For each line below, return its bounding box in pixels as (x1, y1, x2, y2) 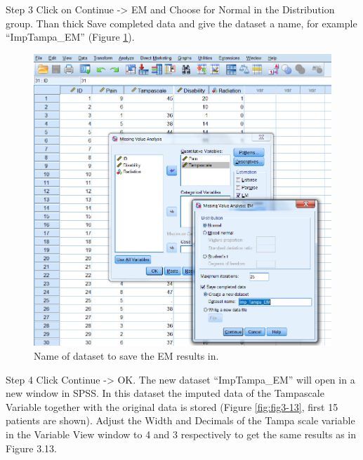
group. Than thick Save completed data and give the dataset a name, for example (6, 15, 357, 30)
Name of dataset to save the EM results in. (34, 348, 219, 363)
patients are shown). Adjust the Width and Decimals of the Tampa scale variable (6, 413, 355, 428)
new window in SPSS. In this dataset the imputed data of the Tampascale (6, 386, 324, 400)
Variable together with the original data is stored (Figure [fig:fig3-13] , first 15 (6, 399, 338, 414)
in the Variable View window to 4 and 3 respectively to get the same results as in (6, 426, 356, 441)
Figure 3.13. (6, 440, 57, 455)
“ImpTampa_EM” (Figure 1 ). (6, 29, 135, 44)
